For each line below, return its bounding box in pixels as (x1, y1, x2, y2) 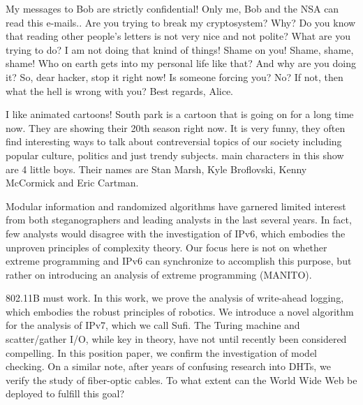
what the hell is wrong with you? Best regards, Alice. (6, 83, 234, 98)
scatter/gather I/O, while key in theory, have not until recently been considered (6, 332, 347, 346)
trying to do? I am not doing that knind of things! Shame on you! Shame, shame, (6, 42, 354, 57)
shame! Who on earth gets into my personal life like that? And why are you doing (6, 56, 357, 71)
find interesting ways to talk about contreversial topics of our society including (6, 134, 342, 149)
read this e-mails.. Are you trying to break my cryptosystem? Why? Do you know (6, 15, 356, 29)
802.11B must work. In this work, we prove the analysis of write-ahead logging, (6, 290, 344, 305)
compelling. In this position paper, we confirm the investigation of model (6, 345, 317, 360)
